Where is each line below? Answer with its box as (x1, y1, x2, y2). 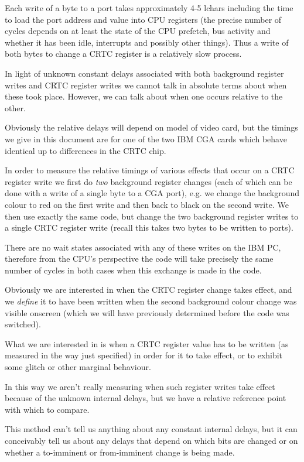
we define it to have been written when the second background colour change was (5, 295, 297, 307)
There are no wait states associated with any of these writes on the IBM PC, (5, 241, 281, 253)
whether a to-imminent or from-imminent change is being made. (5, 446, 235, 458)
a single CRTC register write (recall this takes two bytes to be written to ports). (5, 221, 293, 234)
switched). (5, 318, 41, 330)
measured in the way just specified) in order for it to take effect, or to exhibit (5, 349, 283, 361)
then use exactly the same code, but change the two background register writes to (5, 210, 299, 222)
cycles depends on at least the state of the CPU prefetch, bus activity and (5, 25, 271, 37)
